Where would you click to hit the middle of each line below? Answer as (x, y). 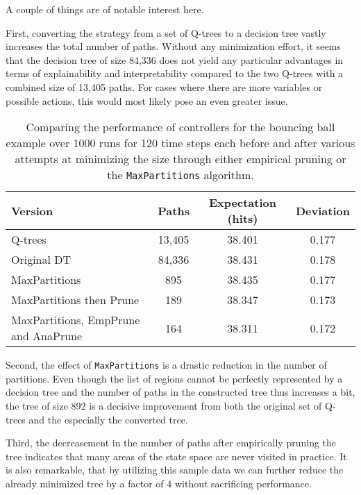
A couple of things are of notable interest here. (105, 9)
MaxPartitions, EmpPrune (76, 320)
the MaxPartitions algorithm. (180, 175)
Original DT (41, 260)
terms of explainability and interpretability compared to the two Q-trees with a (175, 73)
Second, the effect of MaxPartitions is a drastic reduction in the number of (166, 365)
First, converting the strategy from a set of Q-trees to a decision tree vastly (166, 32)
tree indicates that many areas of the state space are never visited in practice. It (176, 456)
